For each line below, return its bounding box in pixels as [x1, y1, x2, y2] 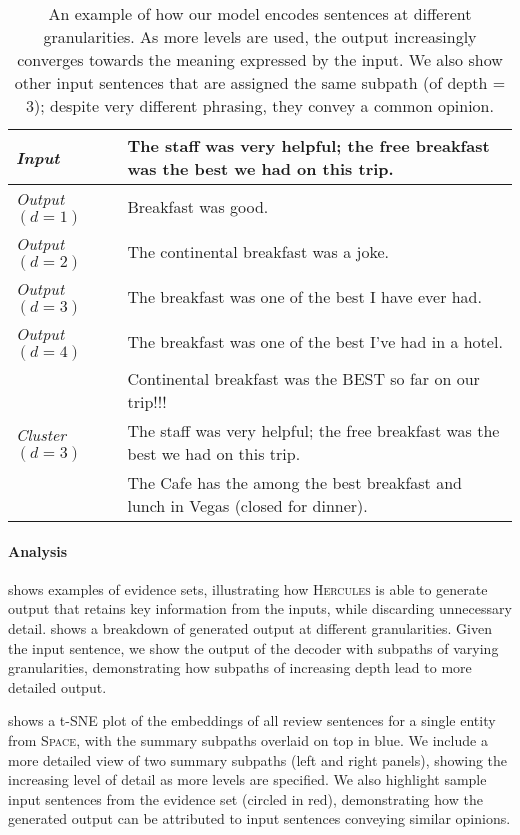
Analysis [8, 540, 68, 561]
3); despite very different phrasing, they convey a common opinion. [26, 94, 494, 117]
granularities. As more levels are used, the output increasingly [43, 25, 477, 48]
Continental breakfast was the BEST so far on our [127, 367, 480, 390]
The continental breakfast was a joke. [127, 240, 389, 263]
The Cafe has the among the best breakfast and [127, 471, 462, 494]
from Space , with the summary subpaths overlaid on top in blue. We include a [8, 729, 488, 750]
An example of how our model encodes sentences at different [48, 2, 472, 25]
